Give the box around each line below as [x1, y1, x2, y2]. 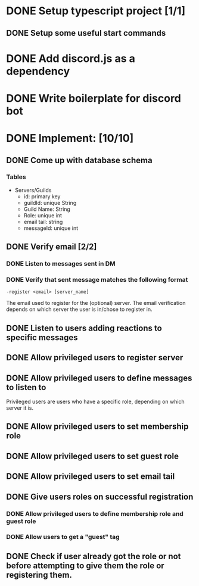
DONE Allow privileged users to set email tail [6, 472, 175, 482]
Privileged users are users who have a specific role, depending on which [6, 398, 185, 406]
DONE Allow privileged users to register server [6, 353, 184, 363]
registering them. [6, 570, 73, 580]
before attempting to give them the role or [6, 560, 165, 571]
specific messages [6, 332, 79, 342]
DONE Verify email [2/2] [6, 242, 97, 252]
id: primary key [23, 192, 61, 200]
